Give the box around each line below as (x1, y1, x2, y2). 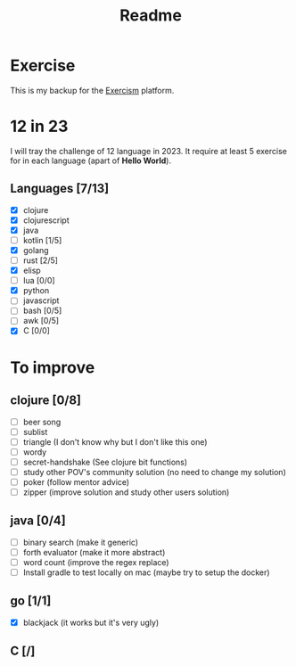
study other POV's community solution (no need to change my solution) (22, 466, 286, 477)
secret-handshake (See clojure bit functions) (22, 456, 188, 467)
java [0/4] (10, 514, 66, 529)
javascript (22, 295, 60, 306)
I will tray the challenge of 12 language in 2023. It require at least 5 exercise (10, 145, 288, 156)
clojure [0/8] (10, 393, 82, 408)
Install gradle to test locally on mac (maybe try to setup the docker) (22, 567, 270, 578)
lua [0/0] (22, 275, 56, 286)
